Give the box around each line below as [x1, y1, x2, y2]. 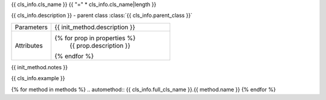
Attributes [14, 41, 43, 49]
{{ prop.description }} [69, 41, 131, 49]
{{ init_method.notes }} [11, 63, 68, 70]
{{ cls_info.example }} [11, 75, 65, 82]
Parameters [14, 23, 48, 31]
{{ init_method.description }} [54, 23, 135, 31]
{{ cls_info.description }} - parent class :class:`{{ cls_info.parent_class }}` [11, 12, 193, 19]
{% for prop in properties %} [54, 34, 136, 42]
